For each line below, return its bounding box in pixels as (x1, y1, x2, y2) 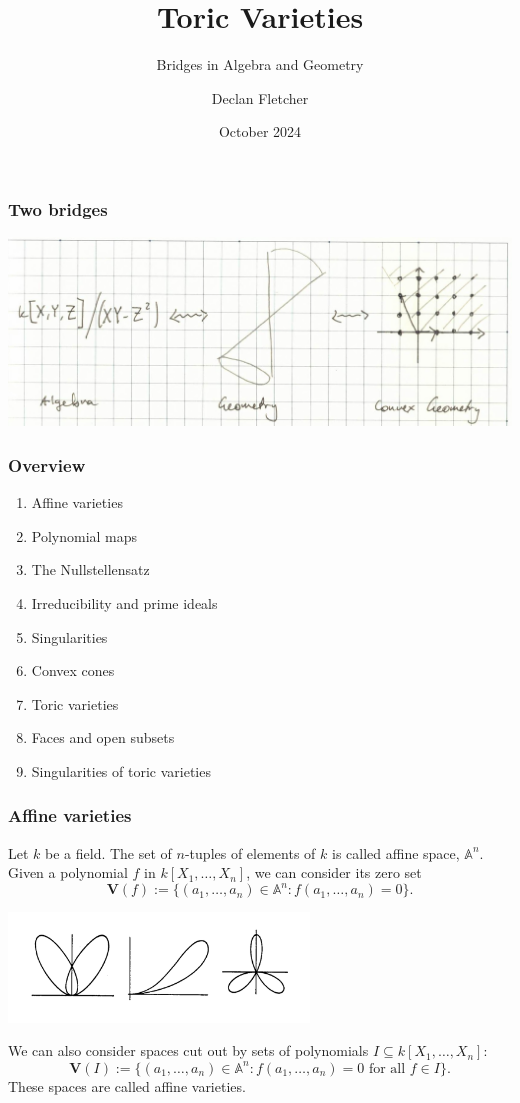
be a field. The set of (45, 842, 172, 863)
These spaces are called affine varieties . (8, 1075, 246, 1096)
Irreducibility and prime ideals (31, 592, 218, 613)
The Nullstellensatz (31, 559, 150, 580)
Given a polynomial (8, 862, 128, 883)
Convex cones (31, 660, 115, 681)
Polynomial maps (31, 525, 138, 546)
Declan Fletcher (211, 87, 309, 108)
